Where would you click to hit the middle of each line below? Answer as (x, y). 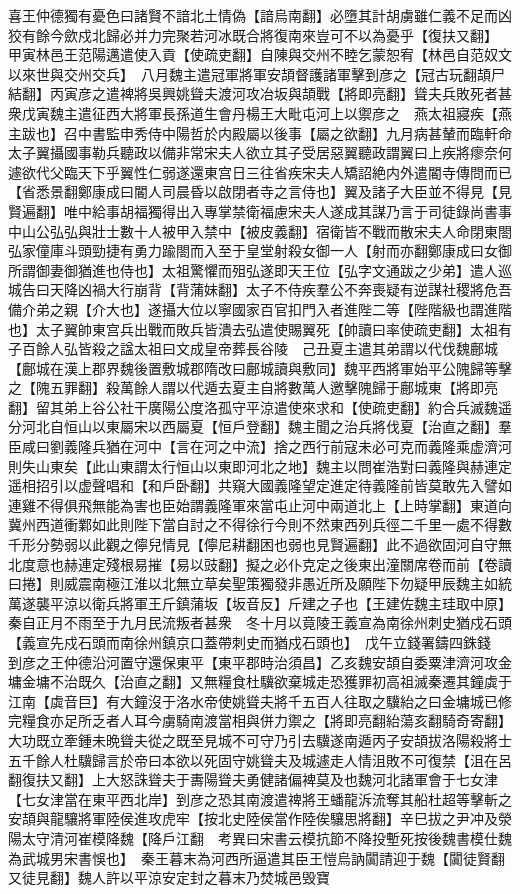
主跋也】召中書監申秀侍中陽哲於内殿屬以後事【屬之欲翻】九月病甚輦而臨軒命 (260, 132)
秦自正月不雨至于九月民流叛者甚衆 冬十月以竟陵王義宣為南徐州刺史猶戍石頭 (260, 622)
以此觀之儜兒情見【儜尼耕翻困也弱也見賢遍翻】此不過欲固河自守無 (294, 544)
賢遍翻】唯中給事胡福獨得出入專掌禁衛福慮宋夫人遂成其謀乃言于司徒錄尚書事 (260, 210)
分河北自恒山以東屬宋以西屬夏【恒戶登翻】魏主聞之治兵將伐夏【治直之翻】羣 (260, 426)
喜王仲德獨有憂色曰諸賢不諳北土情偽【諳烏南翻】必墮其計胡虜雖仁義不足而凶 (260, 15)
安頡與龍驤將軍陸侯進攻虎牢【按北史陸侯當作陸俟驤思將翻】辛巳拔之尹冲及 (253, 818)
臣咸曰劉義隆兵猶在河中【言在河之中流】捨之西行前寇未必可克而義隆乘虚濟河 (260, 446)
